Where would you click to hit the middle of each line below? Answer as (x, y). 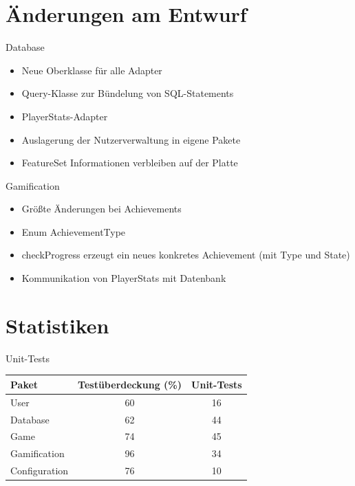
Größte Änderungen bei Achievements (101, 209)
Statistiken (57, 325)
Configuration (40, 471)
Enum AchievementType (74, 231)
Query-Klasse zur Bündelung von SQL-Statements (128, 93)
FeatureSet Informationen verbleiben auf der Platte (130, 163)
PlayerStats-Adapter (65, 116)
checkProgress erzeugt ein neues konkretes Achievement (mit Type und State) (186, 255)
